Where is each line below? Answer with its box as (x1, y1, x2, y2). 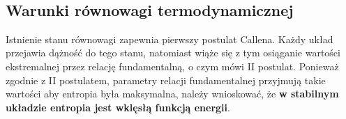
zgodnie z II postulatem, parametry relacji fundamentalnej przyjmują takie (6, 72, 326, 87)
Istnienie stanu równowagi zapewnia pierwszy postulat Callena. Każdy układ (6, 31, 333, 46)
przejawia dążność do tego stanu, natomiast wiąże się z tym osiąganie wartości (6, 45, 340, 60)
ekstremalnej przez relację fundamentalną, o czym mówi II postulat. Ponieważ (6, 58, 339, 73)
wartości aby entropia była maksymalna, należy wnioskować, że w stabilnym (6, 86, 339, 101)
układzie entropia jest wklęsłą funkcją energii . (6, 100, 230, 114)
